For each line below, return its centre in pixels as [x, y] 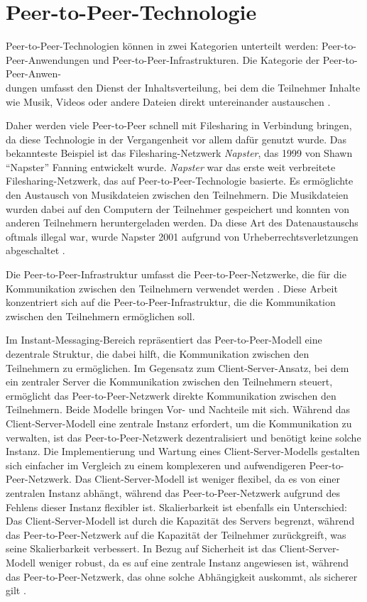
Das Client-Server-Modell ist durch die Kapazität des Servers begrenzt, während [180, 521]
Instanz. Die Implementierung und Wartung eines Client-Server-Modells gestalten [183, 451]
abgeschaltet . [35, 250]
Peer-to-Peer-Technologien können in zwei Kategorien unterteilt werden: [162, 46]
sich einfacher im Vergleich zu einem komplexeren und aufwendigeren [156, 465]
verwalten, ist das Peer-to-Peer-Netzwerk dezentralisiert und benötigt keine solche [183, 437]
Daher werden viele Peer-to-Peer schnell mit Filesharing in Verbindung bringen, [179, 125]
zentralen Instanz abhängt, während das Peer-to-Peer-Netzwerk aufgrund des [173, 492]
